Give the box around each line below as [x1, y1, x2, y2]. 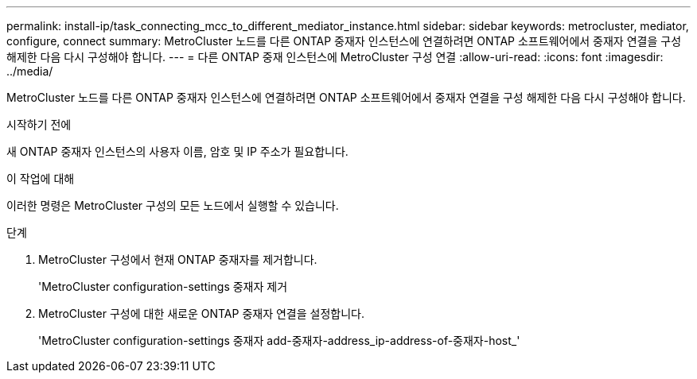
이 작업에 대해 [6, 172, 75, 185]
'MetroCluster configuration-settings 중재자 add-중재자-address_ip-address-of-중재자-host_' [38, 334, 520, 347]
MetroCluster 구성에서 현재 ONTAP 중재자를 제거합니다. [38, 253, 317, 266]
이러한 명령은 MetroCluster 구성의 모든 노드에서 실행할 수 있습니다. [6, 199, 339, 212]
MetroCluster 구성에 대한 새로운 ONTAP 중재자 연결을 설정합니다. [38, 307, 364, 320]
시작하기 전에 [6, 118, 72, 131]
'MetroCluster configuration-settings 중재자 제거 [38, 280, 288, 293]
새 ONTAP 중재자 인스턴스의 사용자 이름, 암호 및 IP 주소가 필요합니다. [6, 145, 348, 158]
